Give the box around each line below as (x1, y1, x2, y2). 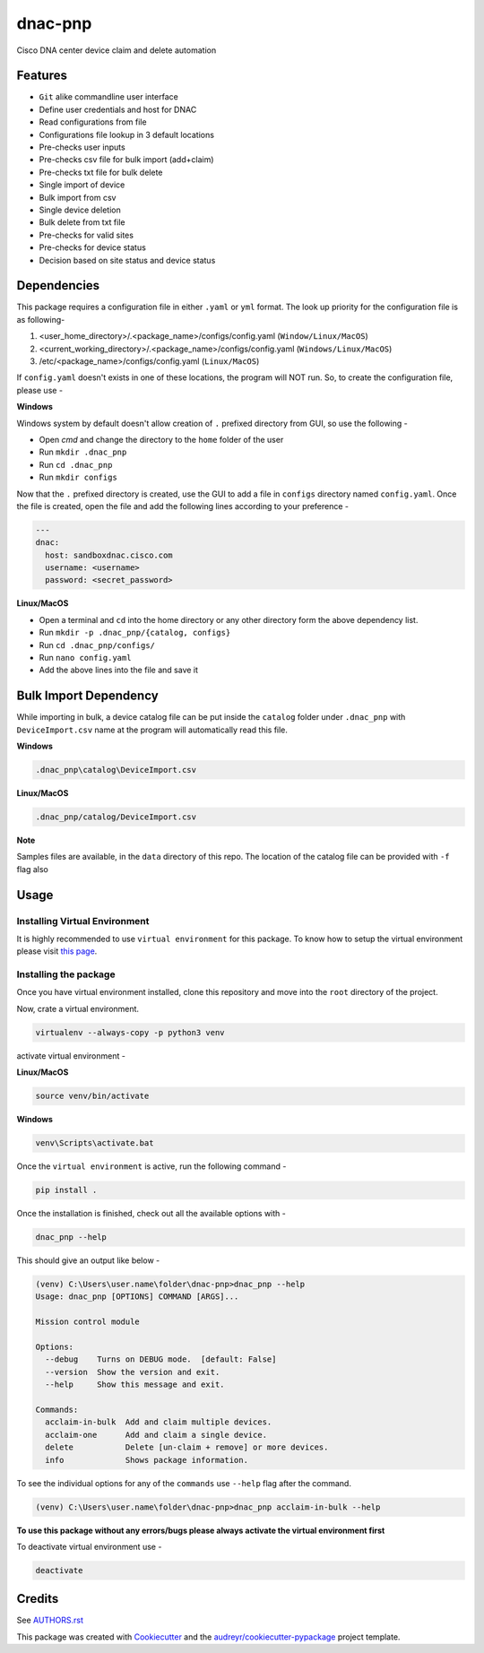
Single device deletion (39, 204, 121, 215)
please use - (16, 385, 63, 395)
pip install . (35, 1185, 98, 1196)
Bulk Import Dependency (16, 688, 159, 704)
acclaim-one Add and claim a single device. (45, 1430, 268, 1440)
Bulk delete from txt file (39, 217, 125, 228)
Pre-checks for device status (39, 242, 147, 253)
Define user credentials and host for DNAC (39, 104, 197, 115)
